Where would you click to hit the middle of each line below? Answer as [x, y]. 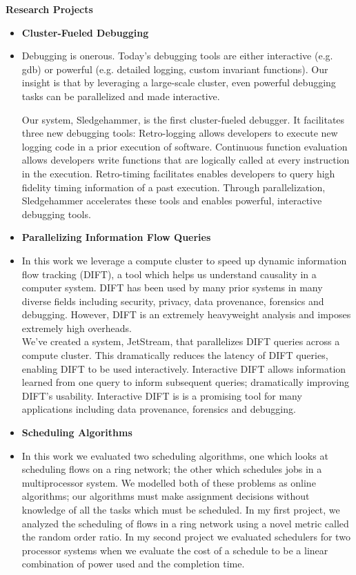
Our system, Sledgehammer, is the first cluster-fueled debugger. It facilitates [183, 119]
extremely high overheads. [77, 328]
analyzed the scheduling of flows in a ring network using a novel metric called [185, 523]
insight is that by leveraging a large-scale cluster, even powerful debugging [179, 82]
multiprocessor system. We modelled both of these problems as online [169, 482]
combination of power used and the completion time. [133, 564]
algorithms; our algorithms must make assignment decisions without [166, 496]
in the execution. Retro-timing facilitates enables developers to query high [178, 173]
